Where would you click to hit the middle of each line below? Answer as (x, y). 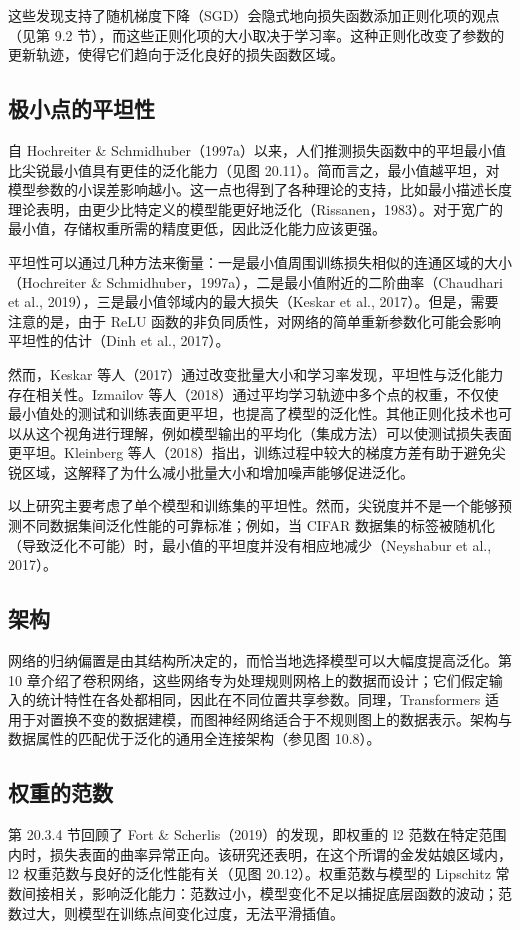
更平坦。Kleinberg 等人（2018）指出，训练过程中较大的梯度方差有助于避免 (250, 452)
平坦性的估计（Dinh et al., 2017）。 (119, 340)
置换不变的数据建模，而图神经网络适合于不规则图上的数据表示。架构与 (280, 718)
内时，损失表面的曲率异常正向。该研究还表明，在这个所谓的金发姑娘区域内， (260, 853)
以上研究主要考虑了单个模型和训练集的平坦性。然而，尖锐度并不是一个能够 (253, 505)
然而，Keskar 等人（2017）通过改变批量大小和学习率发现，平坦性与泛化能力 (256, 373)
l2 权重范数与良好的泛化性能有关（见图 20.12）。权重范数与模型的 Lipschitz (249, 873)
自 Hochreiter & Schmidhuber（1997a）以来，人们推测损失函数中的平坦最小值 (257, 149)
